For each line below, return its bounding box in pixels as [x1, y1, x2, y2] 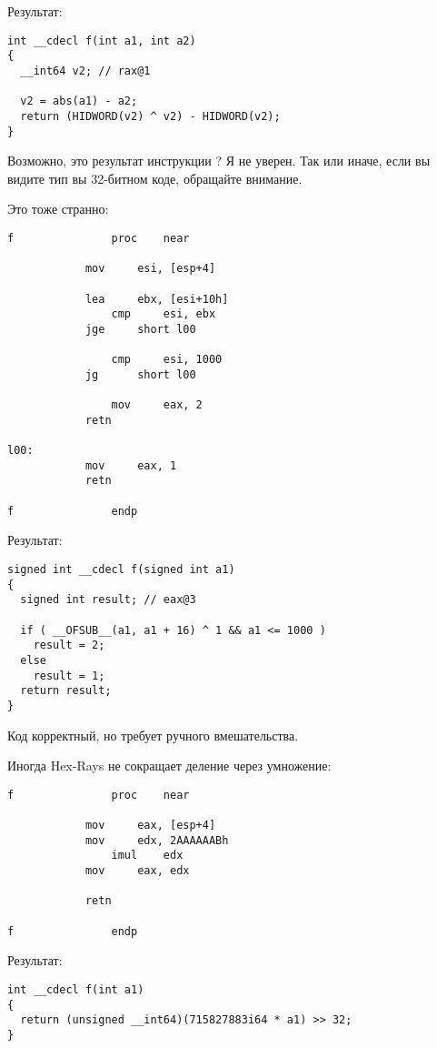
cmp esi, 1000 [111, 353, 223, 367]
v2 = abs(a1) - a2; [20, 95, 138, 108]
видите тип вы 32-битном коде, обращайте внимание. [7, 168, 303, 187]
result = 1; [33, 669, 105, 682]
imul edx [111, 849, 184, 862]
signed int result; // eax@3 [20, 593, 196, 607]
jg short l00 [84, 368, 196, 381]
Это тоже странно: [7, 199, 109, 218]
